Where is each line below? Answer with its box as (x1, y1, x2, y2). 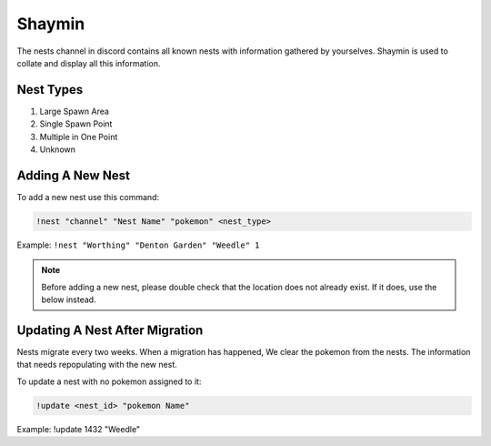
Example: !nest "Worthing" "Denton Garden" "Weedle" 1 (16, 239, 260, 250)
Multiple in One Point (39, 131, 118, 142)
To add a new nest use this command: (16, 191, 159, 202)
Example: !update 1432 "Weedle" (16, 423, 141, 434)
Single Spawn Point (39, 118, 113, 129)
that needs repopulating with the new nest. (16, 360, 177, 370)
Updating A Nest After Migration (16, 322, 204, 338)
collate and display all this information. (16, 57, 161, 68)
